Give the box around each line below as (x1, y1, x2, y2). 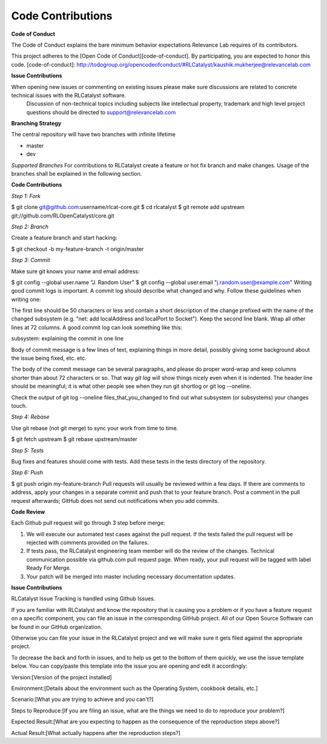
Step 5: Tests (11, 447, 44, 454)
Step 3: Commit (11, 256, 50, 264)
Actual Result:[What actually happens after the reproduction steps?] (11, 729, 181, 736)
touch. (11, 402, 27, 409)
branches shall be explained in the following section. (11, 170, 142, 178)
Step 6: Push (11, 469, 44, 476)
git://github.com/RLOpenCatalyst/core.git (11, 212, 114, 219)
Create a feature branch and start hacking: (11, 234, 117, 242)
